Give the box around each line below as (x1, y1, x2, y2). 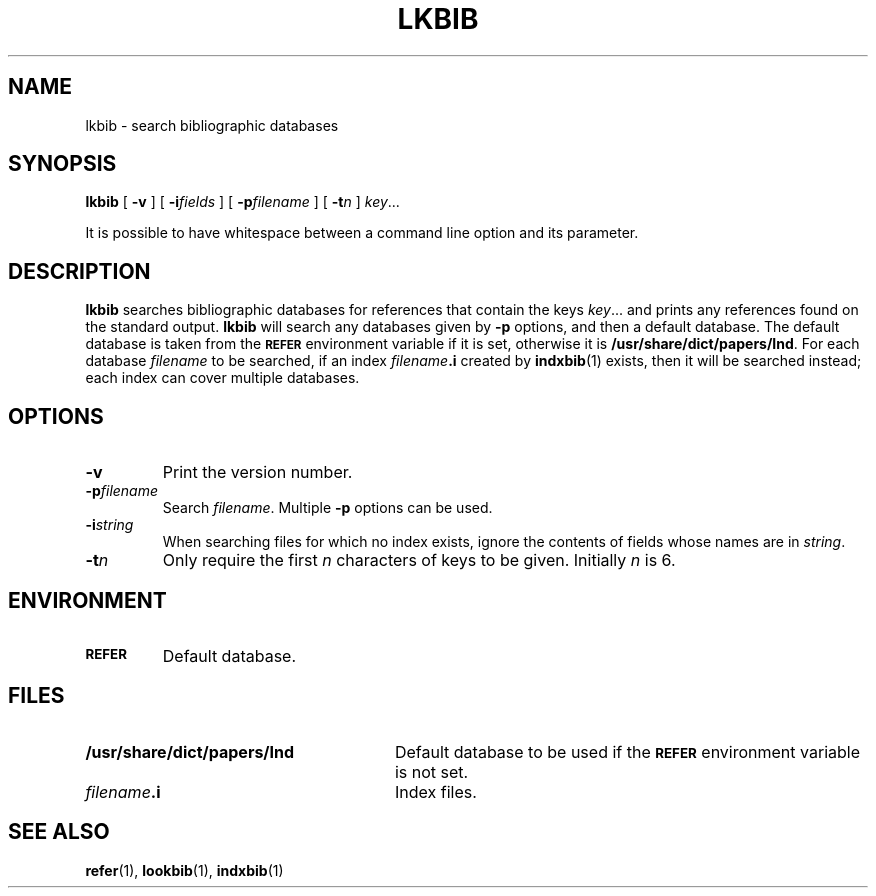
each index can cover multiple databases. (85, 369, 360, 387)
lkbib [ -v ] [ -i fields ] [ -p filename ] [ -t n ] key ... (85, 193, 400, 211)
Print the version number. (162, 462, 353, 483)
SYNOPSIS (8, 151, 117, 177)
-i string (85, 516, 134, 534)
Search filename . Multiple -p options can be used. (162, 499, 493, 517)
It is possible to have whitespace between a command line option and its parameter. (85, 224, 639, 242)
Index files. (394, 781, 477, 802)
